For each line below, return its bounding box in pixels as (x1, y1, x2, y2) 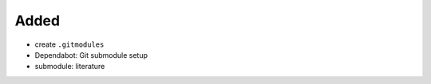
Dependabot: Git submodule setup (34, 50, 148, 59)
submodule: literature (34, 62, 105, 71)
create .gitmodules (34, 40, 105, 49)
